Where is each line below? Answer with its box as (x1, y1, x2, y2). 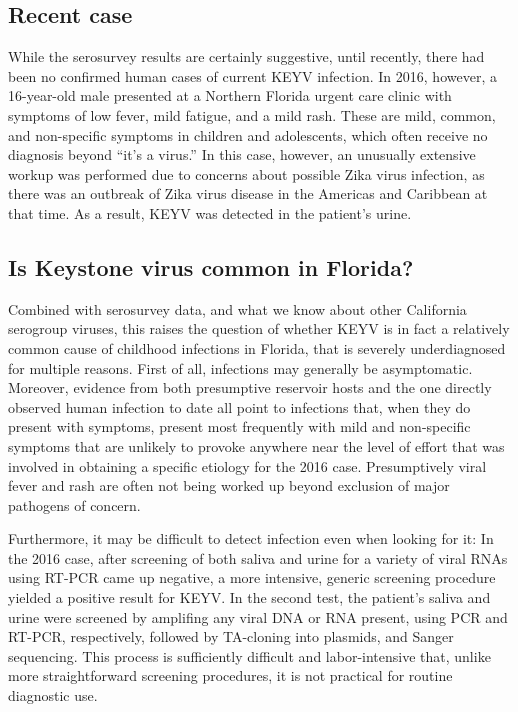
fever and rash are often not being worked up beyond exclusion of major (8, 475, 450, 496)
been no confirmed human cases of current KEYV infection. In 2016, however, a (8, 65, 497, 86)
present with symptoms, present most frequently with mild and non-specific (8, 416, 471, 437)
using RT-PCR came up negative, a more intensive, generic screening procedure (8, 567, 496, 588)
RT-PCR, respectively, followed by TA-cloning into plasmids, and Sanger (8, 626, 454, 647)
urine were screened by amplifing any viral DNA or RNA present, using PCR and (8, 606, 508, 627)
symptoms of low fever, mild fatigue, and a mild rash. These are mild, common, (8, 104, 496, 125)
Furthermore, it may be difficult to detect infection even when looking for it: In (8, 528, 494, 549)
